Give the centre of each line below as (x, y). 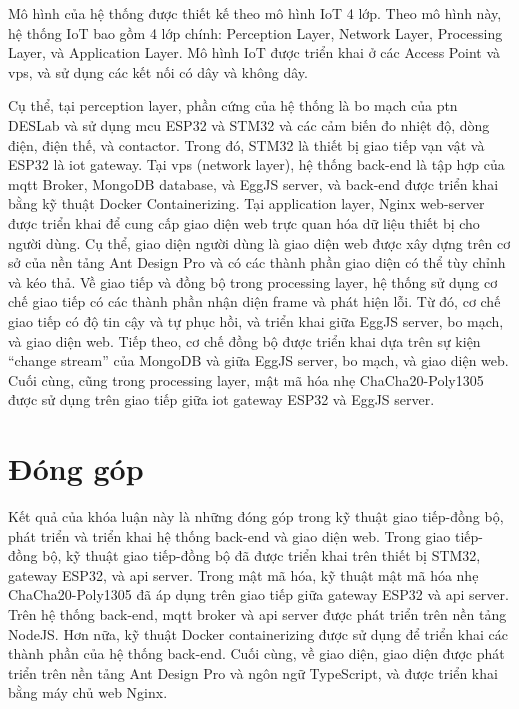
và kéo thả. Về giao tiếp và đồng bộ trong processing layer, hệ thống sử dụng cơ (253, 281)
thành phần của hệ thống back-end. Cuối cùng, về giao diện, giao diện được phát (256, 653)
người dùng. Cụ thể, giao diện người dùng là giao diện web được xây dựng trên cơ (259, 242)
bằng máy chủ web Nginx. (88, 692)
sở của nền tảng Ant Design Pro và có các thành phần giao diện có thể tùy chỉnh (257, 262)
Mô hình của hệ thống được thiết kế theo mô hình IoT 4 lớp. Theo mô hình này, (255, 13)
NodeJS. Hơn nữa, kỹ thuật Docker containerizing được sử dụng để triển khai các (258, 633)
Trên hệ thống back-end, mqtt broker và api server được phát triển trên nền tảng (257, 613)
